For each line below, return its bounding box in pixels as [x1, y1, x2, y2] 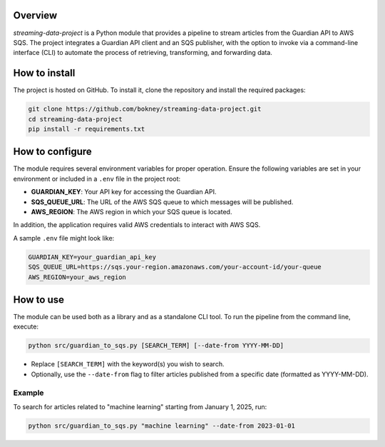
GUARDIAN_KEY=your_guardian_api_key [28, 253, 157, 261]
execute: [13, 322, 39, 331]
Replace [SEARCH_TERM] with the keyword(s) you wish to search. [31, 360, 225, 368]
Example [13, 388, 44, 398]
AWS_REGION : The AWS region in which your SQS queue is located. [31, 208, 232, 216]
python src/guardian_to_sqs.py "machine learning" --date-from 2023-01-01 [28, 421, 296, 430]
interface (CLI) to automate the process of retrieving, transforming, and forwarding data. [13, 49, 272, 57]
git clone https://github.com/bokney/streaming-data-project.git [28, 105, 262, 114]
